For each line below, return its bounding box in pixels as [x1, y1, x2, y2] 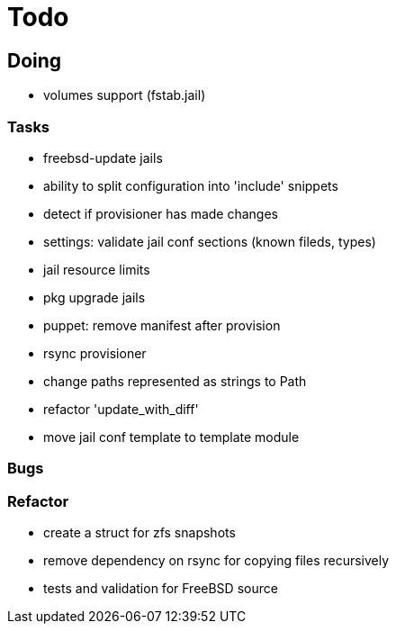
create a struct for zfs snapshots [43, 525, 236, 541]
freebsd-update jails [43, 149, 163, 166]
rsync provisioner [43, 345, 147, 361]
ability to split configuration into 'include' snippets [43, 177, 338, 194]
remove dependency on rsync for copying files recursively [43, 553, 390, 569]
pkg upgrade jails [43, 289, 146, 305]
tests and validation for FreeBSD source [43, 581, 278, 597]
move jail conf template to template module [43, 428, 300, 445]
